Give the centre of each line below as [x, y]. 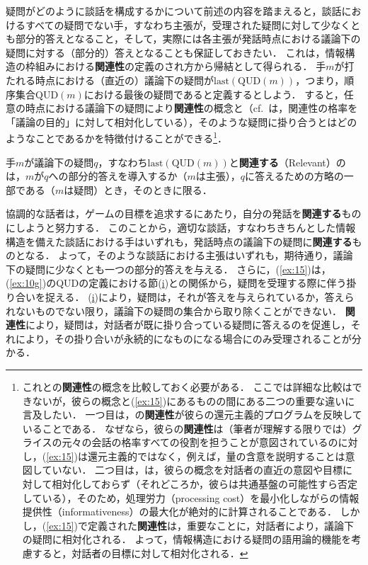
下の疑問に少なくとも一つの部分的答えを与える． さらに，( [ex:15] [157, 269]
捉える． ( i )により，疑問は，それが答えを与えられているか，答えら [200, 296]
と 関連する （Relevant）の [287, 162]
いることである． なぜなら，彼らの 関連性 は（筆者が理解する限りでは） [187, 428]
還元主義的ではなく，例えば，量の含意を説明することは [216, 456]
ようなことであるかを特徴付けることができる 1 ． [117, 137]
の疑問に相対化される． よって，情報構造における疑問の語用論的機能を [187, 539]
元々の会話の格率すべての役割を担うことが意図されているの [200, 442]
